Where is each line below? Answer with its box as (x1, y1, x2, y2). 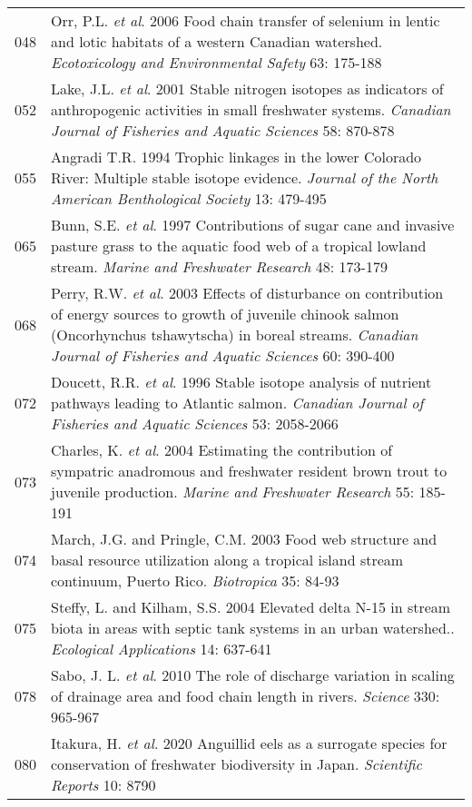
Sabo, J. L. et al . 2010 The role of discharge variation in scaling (51, 664, 455, 685)
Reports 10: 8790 (51, 774, 156, 795)
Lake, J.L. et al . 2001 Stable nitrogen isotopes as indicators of (51, 78, 444, 99)
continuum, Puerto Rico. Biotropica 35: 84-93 (51, 570, 339, 591)
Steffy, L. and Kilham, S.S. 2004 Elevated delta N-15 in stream (51, 596, 451, 617)
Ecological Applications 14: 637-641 (51, 638, 272, 659)
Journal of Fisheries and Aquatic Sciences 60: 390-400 (51, 345, 395, 366)
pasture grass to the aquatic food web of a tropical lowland (51, 235, 427, 256)
